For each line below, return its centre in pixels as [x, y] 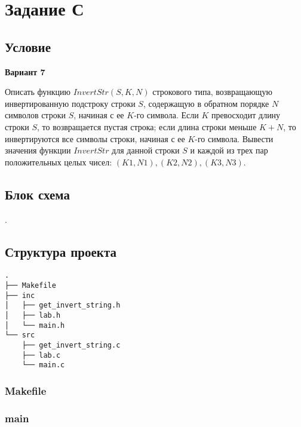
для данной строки [146, 150]
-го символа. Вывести [234, 138]
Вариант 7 [25, 71]
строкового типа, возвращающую [212, 92]
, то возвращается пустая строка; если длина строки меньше [147, 126]
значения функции [38, 150]
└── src [20, 335]
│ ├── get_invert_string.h [63, 305]
